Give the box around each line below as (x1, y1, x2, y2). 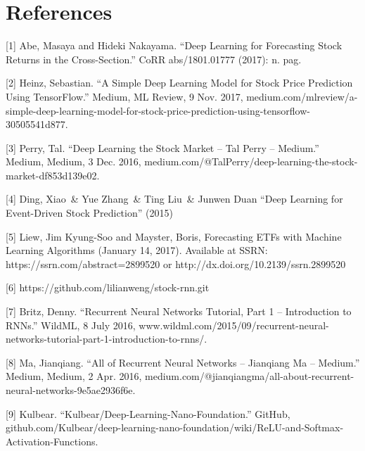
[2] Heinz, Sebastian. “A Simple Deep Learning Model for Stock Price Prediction (6, 75, 353, 90)
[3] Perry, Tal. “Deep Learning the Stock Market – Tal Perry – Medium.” (6, 140, 319, 155)
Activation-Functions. (6, 433, 98, 448)
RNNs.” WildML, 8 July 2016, (6, 317, 136, 332)
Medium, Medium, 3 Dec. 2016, (6, 154, 141, 169)
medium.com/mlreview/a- (246, 89, 358, 103)
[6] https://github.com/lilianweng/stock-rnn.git (6, 280, 210, 295)
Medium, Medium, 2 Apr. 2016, (6, 369, 142, 383)
